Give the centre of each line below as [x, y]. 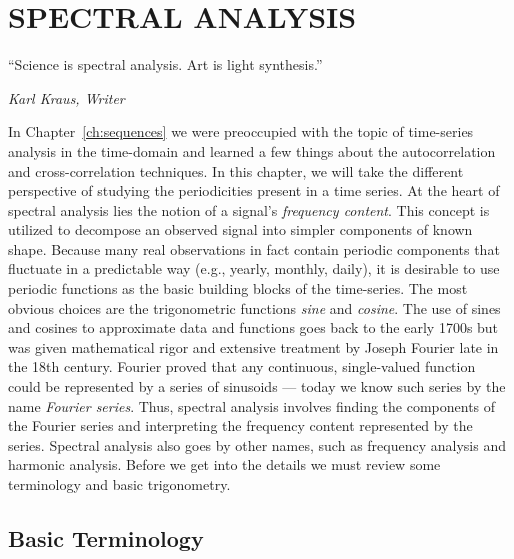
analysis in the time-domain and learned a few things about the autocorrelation [252, 150]
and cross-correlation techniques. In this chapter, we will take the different [236, 170]
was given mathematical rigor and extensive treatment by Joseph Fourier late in [253, 346]
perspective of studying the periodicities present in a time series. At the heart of [254, 190]
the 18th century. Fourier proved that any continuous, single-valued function [242, 366]
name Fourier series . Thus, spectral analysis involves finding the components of [252, 405]
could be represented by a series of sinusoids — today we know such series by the [257, 386]
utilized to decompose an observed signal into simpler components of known [240, 229]
